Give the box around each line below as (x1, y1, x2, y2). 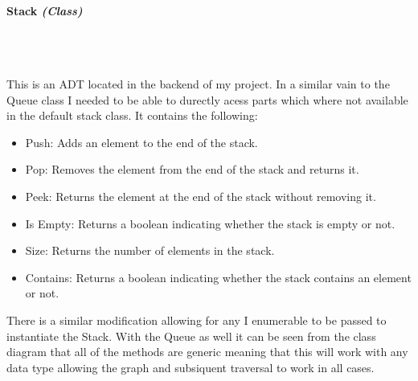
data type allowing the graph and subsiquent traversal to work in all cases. (6, 358, 375, 375)
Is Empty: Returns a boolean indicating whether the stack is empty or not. (25, 215, 395, 231)
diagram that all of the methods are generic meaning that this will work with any (6, 343, 408, 360)
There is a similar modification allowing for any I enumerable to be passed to (6, 311, 387, 328)
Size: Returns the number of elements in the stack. (25, 242, 275, 259)
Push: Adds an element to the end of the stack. (25, 133, 258, 150)
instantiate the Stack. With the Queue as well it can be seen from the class (6, 327, 376, 344)
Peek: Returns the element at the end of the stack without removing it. (25, 187, 376, 204)
